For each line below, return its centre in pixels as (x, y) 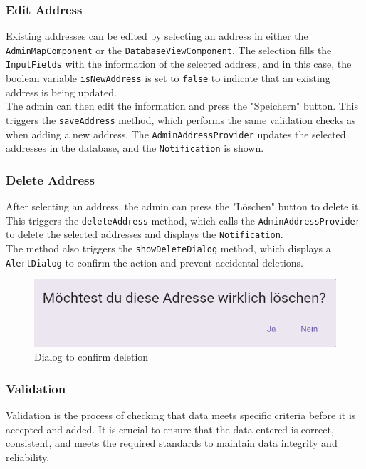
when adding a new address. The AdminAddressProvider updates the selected (176, 134)
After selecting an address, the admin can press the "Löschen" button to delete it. (184, 206)
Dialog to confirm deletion (91, 357)
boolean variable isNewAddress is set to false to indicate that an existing (168, 78)
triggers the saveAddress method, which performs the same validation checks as (181, 119)
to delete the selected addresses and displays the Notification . (145, 234)
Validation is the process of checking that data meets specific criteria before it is (181, 415)
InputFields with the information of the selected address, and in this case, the (179, 64)
